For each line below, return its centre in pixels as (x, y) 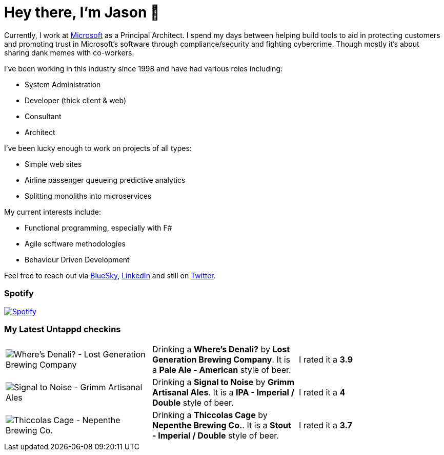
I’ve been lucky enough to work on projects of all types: (98, 148)
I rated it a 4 (322, 393)
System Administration (63, 84)
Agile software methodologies (75, 243)
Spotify (19, 293)
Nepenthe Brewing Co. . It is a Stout (221, 425)
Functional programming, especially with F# (98, 227)
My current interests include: (53, 212)
